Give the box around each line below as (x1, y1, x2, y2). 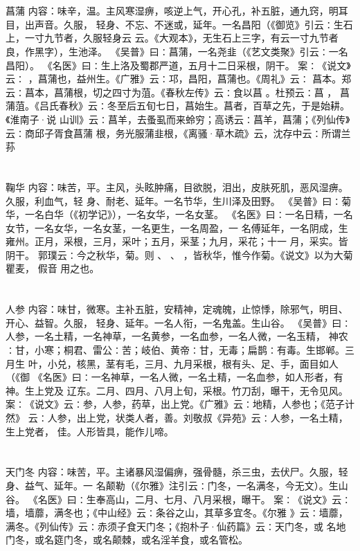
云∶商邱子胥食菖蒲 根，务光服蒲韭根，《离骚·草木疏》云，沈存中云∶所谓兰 (6, 125, 351, 140)
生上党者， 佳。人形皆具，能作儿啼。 (6, 424, 174, 438)
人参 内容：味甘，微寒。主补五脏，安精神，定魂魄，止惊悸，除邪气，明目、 (6, 302, 348, 316)
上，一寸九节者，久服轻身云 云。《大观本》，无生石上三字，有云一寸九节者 (6, 30, 339, 45)
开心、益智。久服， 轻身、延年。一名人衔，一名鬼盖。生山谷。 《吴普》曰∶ (6, 315, 352, 329)
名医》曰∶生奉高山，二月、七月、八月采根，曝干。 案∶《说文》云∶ (37, 491, 352, 506)
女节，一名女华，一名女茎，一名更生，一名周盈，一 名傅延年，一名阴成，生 (6, 220, 348, 235)
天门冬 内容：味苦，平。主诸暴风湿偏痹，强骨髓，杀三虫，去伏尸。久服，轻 (6, 464, 348, 479)
